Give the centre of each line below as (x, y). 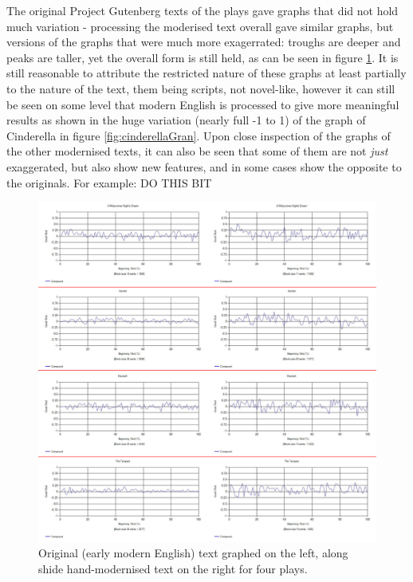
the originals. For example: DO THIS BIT (109, 182)
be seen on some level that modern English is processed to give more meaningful (203, 104)
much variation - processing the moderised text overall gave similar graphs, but (200, 26)
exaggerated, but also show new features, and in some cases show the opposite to (204, 166)
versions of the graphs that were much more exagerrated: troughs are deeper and (204, 42)
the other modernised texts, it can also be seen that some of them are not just (197, 151)
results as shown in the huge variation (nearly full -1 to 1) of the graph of (186, 120)
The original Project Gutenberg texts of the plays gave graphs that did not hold (203, 10)
